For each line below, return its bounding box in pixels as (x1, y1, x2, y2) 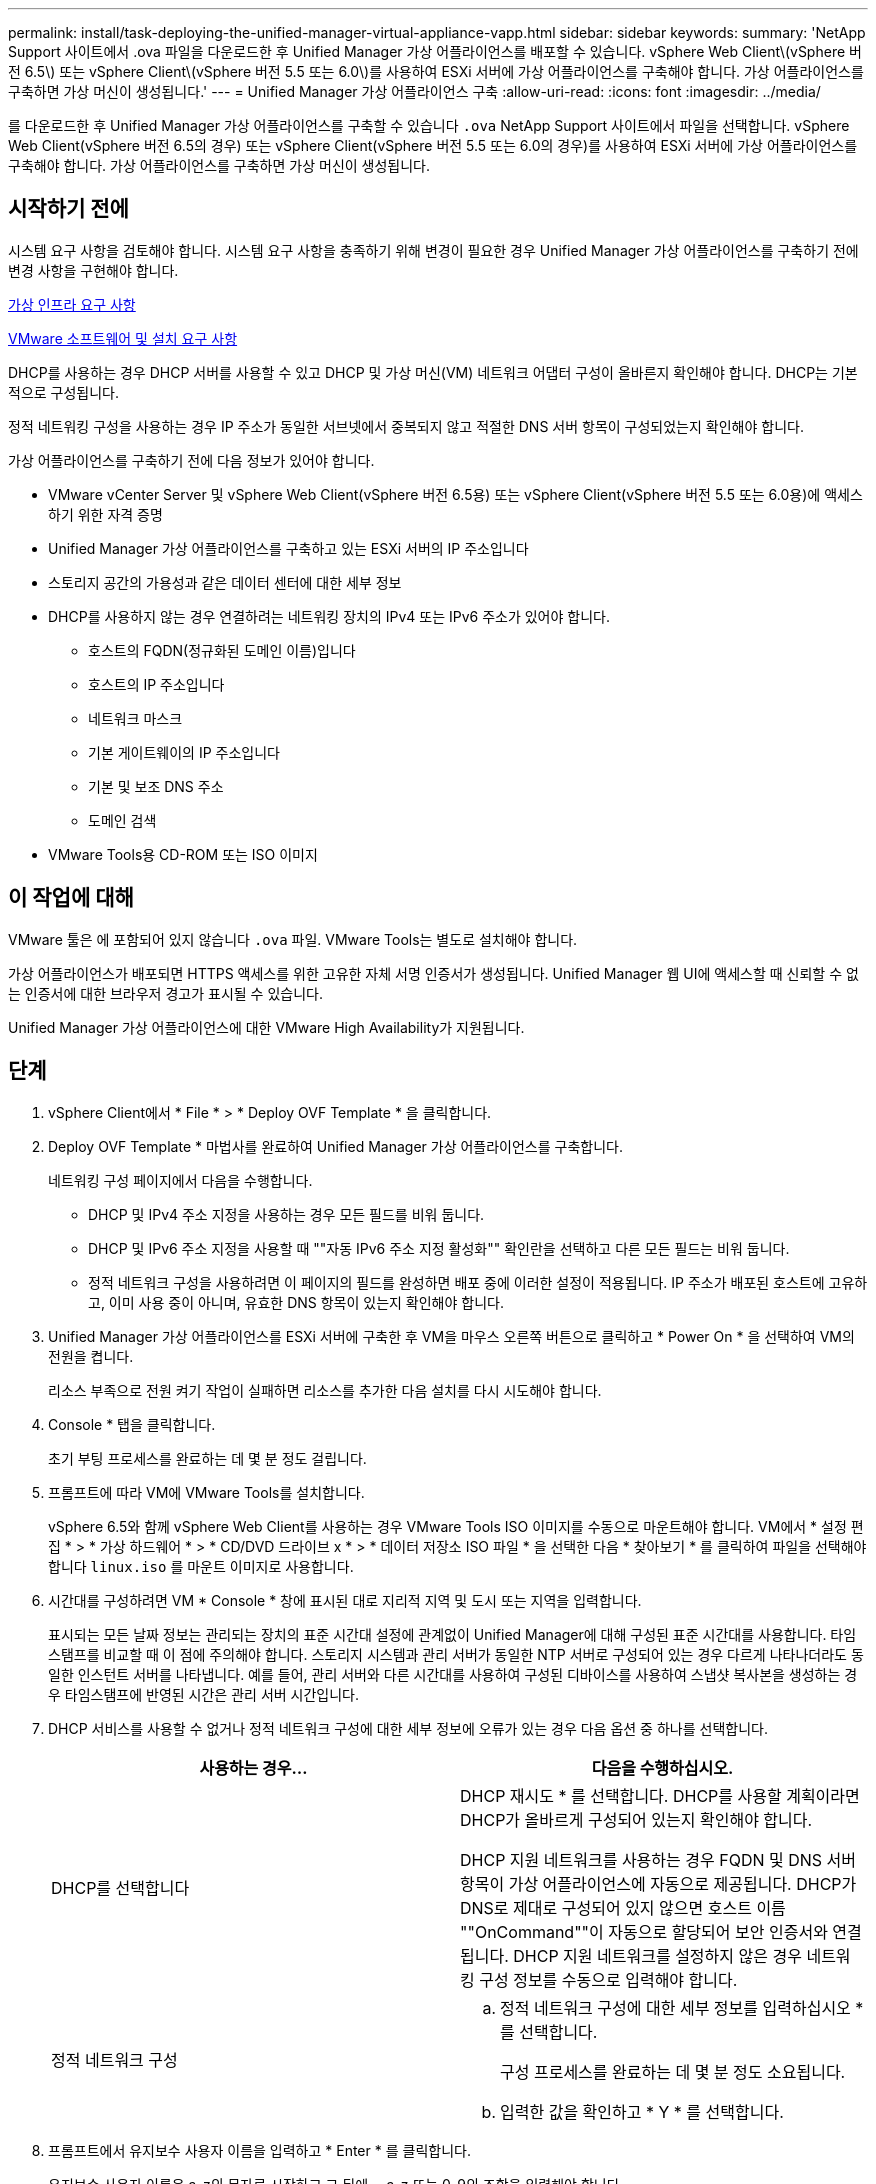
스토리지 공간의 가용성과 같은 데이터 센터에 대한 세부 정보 (48, 573, 402, 591)
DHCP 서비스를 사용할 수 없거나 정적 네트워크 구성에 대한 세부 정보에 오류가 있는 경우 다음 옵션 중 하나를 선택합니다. (48, 1719, 768, 1737)
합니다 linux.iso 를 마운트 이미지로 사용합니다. (48, 1557, 354, 1575)
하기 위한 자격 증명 (48, 505, 163, 523)
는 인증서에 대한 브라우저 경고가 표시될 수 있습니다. (8, 984, 323, 1002)
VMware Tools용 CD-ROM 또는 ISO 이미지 (48, 845, 318, 863)
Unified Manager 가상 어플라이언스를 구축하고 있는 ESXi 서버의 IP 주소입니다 (48, 539, 529, 557)
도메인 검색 (88, 811, 157, 829)
